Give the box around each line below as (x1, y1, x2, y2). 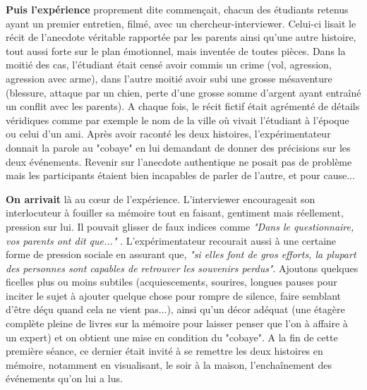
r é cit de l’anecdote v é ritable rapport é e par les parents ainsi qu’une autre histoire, (6, 30, 356, 44)
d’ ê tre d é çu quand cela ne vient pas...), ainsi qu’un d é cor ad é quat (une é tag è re (6, 302, 345, 317)
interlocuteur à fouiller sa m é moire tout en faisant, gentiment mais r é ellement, (6, 205, 344, 220)
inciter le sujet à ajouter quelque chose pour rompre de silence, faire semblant (6, 288, 341, 303)
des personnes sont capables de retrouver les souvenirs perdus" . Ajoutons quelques (6, 260, 359, 275)
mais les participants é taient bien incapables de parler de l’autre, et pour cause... (6, 168, 355, 183)
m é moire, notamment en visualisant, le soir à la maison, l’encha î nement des (6, 357, 332, 372)
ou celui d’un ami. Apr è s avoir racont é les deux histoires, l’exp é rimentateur (6, 126, 331, 141)
